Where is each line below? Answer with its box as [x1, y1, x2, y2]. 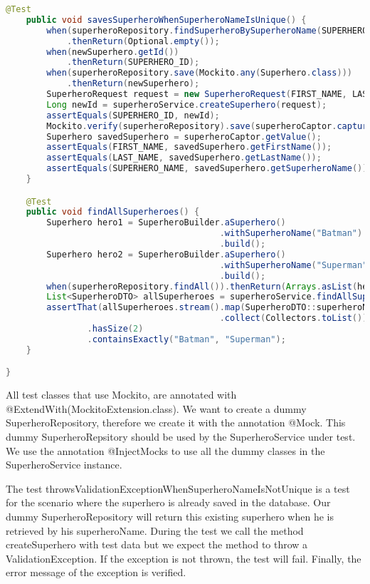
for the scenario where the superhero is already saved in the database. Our [6, 495, 331, 510]
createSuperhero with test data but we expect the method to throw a [6, 537, 308, 552]
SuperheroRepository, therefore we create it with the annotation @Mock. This [6, 415, 346, 430]
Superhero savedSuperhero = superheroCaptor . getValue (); [46, 131, 322, 142]
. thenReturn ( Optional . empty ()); [66, 36, 220, 46]
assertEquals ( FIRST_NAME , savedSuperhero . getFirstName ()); [46, 142, 332, 153]
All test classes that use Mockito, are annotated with [6, 387, 237, 402]
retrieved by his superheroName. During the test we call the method [6, 523, 304, 538]
